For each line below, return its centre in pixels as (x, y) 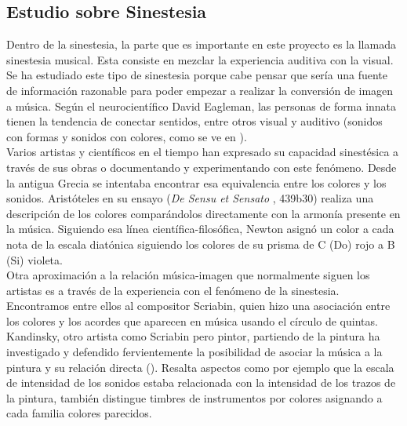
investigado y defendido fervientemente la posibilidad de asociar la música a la (194, 352)
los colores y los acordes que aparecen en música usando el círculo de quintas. (192, 320)
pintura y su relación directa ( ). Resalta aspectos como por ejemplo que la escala (200, 367)
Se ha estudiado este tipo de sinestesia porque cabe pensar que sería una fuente (197, 75)
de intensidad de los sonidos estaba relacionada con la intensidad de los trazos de (201, 382)
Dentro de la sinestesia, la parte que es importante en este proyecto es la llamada (201, 44)
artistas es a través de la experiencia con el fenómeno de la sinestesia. (173, 290)
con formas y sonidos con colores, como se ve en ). (127, 136)
